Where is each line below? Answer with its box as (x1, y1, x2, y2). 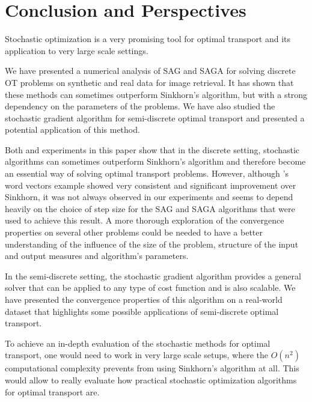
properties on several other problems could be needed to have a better (5, 226, 263, 239)
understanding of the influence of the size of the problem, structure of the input (5, 237, 299, 250)
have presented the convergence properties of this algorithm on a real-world (5, 293, 283, 305)
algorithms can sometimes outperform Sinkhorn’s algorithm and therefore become (5, 155, 306, 168)
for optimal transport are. (5, 385, 100, 398)
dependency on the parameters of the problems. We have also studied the (5, 100, 275, 112)
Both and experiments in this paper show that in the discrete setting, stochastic (5, 143, 300, 156)
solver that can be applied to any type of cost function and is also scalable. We (5, 281, 296, 294)
